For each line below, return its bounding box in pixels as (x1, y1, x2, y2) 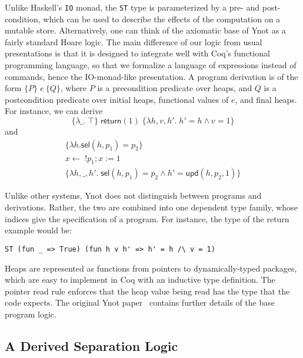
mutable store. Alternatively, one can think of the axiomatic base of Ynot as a (5, 24, 286, 36)
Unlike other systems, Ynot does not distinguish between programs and (5, 189, 262, 202)
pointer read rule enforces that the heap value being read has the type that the (5, 285, 290, 297)
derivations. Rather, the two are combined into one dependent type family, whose (5, 201, 298, 213)
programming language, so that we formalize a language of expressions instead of (5, 59, 297, 71)
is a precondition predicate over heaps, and (97, 82, 252, 94)
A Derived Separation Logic (5, 336, 178, 354)
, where (60, 82, 87, 94)
